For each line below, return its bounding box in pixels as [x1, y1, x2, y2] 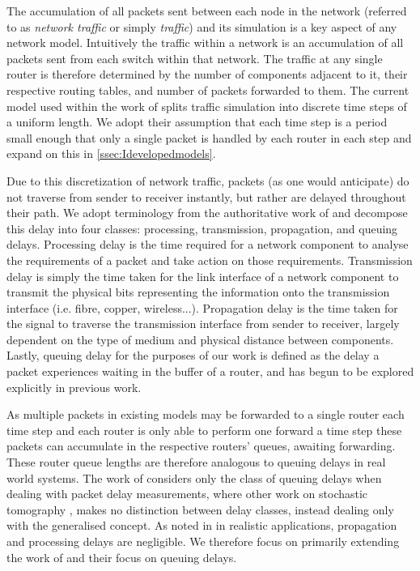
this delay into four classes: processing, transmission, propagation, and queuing [6, 219, 398, 236]
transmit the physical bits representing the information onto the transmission [6, 283, 390, 300]
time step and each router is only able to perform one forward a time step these [6, 421, 402, 438]
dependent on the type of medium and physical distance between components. [6, 330, 394, 347]
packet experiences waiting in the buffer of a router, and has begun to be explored [6, 363, 414, 380]
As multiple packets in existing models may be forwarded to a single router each [6, 406, 405, 423]
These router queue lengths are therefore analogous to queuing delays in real [6, 454, 386, 471]
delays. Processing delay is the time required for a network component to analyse [6, 236, 409, 253]
